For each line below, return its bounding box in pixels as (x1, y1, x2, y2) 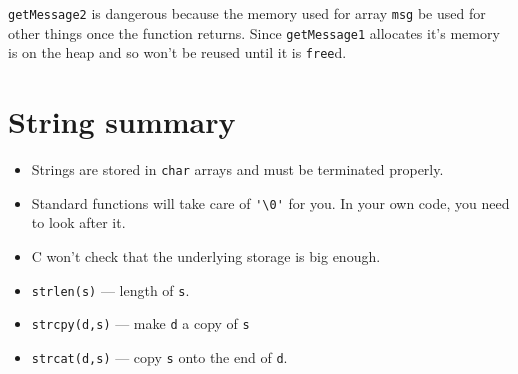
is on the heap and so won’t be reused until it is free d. (8, 42, 347, 63)
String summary (8, 101, 236, 142)
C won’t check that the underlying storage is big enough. (31, 246, 381, 266)
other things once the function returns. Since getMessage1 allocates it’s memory (8, 22, 500, 43)
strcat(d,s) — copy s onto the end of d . (31, 346, 288, 367)
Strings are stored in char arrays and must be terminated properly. (31, 159, 444, 180)
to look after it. (31, 212, 126, 233)
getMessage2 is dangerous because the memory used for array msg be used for (8, 3, 486, 23)
